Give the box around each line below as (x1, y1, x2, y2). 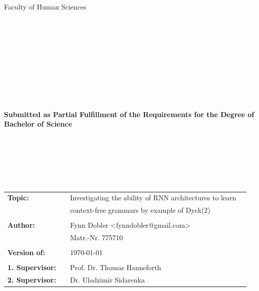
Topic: (7, 192, 29, 203)
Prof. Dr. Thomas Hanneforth (70, 262, 161, 273)
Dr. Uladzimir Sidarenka (70, 275, 145, 285)
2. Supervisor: (7, 275, 56, 285)
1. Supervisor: (7, 262, 56, 273)
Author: (7, 220, 35, 230)
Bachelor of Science (4, 119, 72, 129)
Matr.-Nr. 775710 (70, 232, 123, 243)
